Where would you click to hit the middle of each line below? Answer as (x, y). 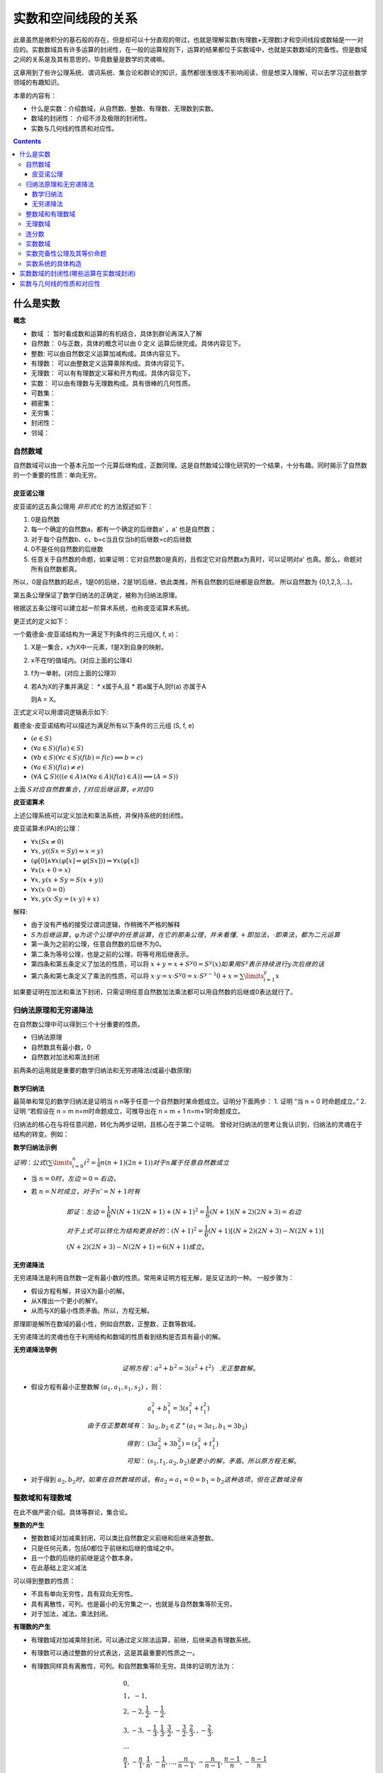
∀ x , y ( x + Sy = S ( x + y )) (67, 880)
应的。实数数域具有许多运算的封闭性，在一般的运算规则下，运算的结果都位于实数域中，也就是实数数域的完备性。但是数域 (190, 49)
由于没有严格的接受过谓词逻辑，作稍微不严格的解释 (105, 925)
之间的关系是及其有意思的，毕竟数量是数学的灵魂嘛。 (91, 60)
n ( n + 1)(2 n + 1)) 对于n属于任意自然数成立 (165, 1162)
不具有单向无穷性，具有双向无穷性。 (84, 1594)
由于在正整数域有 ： (117, 1426)
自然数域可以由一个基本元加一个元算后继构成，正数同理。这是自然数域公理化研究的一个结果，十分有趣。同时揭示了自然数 (190, 465)
